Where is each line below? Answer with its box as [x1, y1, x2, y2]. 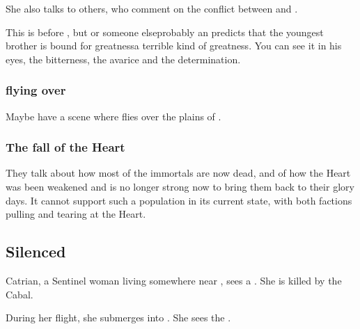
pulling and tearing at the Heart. [6, 207, 146, 221]
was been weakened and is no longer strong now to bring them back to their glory [6, 179, 354, 193]
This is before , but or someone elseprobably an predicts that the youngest [6, 24, 324, 39]
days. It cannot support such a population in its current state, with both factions [6, 193, 352, 207]
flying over [6, 81, 66, 99]
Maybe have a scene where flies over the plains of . [6, 109, 221, 123]
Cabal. [6, 287, 33, 301]
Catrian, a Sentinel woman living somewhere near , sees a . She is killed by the [6, 273, 342, 287]
